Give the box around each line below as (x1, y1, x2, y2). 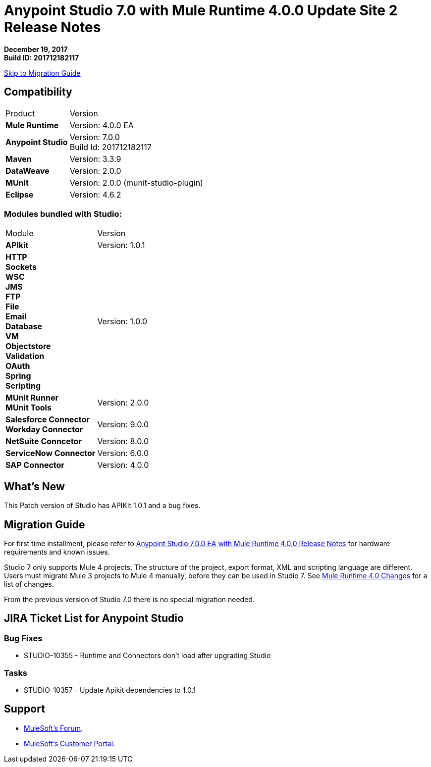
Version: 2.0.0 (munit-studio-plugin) (69, 177, 203, 188)
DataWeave (5, 165, 50, 176)
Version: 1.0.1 (97, 240, 145, 251)
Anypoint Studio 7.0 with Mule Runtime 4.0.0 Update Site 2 (4, 2, 398, 19)
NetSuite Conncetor (5, 436, 82, 447)
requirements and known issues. (4, 548, 110, 557)
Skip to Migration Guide (4, 68, 81, 77)
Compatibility (4, 86, 72, 99)
